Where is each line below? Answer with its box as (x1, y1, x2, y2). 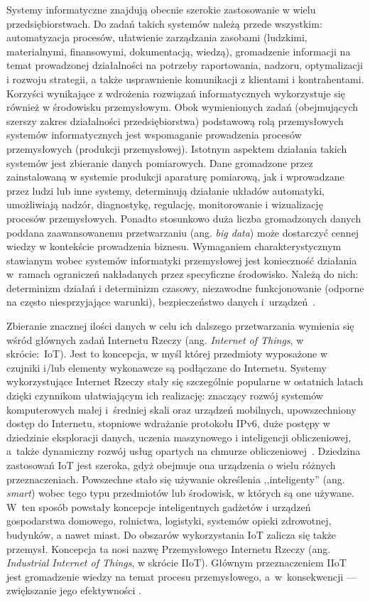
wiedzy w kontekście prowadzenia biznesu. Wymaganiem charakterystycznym (6, 239, 342, 254)
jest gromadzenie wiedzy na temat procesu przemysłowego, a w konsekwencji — (6, 569, 357, 584)
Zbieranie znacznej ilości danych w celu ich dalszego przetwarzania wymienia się (6, 318, 354, 333)
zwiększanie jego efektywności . (6, 583, 141, 598)
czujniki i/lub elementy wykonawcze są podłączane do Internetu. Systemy (6, 360, 327, 375)
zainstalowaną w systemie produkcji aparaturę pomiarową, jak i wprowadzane (6, 169, 344, 184)
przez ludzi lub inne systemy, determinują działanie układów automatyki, (6, 183, 325, 198)
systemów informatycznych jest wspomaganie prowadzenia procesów (6, 127, 302, 142)
